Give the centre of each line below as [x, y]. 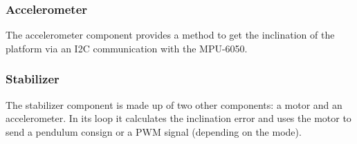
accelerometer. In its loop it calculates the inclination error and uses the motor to [178, 118]
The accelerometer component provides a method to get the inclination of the [170, 35]
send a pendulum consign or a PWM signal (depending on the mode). [154, 131]
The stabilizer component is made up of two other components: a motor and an [174, 104]
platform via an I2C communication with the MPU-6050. [127, 48]
